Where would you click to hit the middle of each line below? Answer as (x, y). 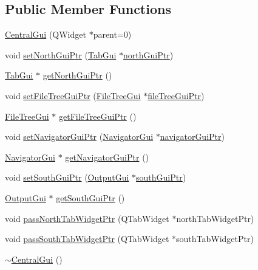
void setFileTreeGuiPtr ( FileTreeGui (73, 95)
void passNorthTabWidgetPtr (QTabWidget (87, 218)
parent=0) (112, 34)
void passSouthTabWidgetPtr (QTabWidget (87, 239)
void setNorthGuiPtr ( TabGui (61, 54)
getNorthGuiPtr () (77, 75)
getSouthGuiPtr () (90, 197)
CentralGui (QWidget (46, 34)
